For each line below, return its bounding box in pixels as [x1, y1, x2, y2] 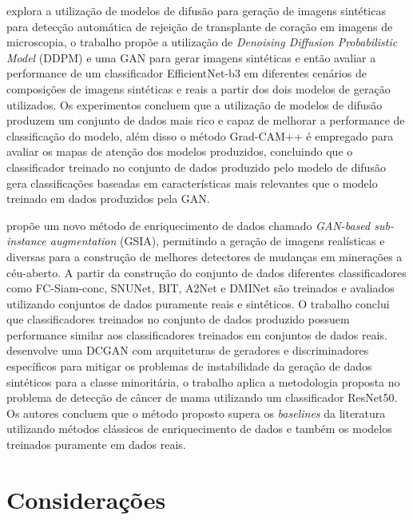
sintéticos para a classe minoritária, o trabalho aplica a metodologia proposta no [6, 373, 400, 390]
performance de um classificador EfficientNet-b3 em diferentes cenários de [6, 65, 367, 81]
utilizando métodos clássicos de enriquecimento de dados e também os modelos [6, 420, 392, 437]
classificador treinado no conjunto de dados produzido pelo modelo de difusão [6, 158, 386, 175]
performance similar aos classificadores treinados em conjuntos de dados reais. [6, 326, 387, 343]
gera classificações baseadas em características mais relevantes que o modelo [6, 174, 378, 191]
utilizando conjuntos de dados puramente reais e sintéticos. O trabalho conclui [6, 295, 390, 312]
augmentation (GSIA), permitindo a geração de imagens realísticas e [50, 232, 385, 249]
